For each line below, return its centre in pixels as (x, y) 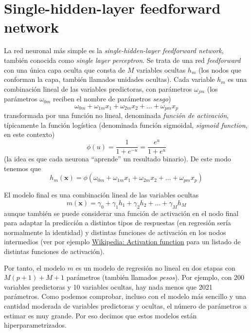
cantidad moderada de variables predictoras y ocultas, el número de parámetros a (125, 306)
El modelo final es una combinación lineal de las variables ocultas (101, 195)
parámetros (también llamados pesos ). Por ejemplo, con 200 (155, 277)
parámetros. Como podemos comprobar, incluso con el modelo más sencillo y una (125, 296)
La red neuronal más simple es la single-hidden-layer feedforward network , (114, 50)
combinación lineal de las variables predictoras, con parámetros (98, 88)
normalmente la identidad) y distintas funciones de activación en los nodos (115, 232)
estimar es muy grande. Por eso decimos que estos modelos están (100, 315)
